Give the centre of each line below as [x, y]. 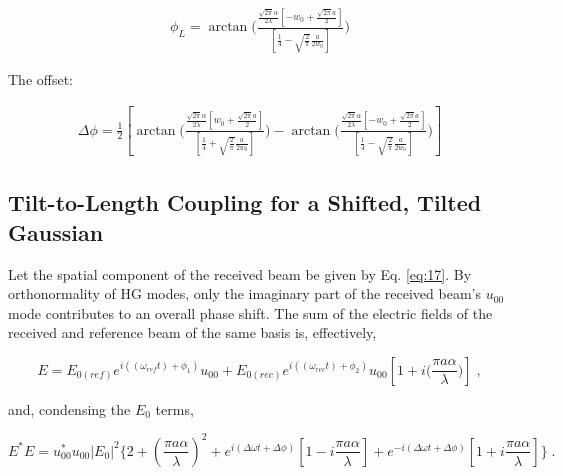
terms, [174, 408]
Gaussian [56, 231]
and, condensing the [69, 408]
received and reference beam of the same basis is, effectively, [192, 332]
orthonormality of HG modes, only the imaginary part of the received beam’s [244, 293]
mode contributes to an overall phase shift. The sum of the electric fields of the [250, 312]
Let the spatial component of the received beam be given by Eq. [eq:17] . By [240, 273]
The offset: [41, 78]
